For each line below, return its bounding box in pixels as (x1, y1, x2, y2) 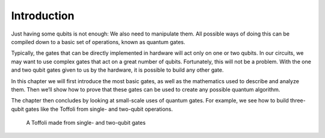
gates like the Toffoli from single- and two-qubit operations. (25, 105, 173, 113)
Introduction (11, 9, 75, 22)
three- (289, 97, 306, 104)
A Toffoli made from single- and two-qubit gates (26, 119, 146, 127)
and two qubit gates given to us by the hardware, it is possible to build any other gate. (11, 66, 224, 74)
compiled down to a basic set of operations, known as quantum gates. (11, 38, 186, 45)
